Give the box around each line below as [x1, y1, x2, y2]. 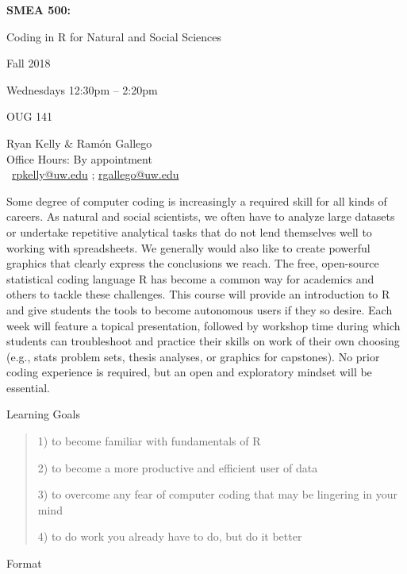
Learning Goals [6, 406, 80, 422]
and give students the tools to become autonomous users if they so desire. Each [6, 301, 393, 318]
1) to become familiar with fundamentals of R [37, 433, 261, 449]
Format [6, 555, 42, 572]
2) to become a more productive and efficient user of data [37, 459, 318, 476]
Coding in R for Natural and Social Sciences [6, 28, 222, 44]
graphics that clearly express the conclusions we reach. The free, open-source [6, 255, 379, 272]
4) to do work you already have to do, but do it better [37, 528, 302, 545]
